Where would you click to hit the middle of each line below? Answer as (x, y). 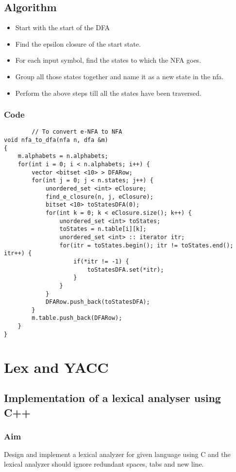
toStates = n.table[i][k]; (103, 229)
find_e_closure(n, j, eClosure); (99, 197)
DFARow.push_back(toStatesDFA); (98, 302)
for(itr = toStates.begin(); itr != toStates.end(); (146, 245)
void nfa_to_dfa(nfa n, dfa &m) (56, 140)
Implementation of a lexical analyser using (112, 398)
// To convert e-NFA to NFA (77, 132)
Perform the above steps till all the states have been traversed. (108, 93)
